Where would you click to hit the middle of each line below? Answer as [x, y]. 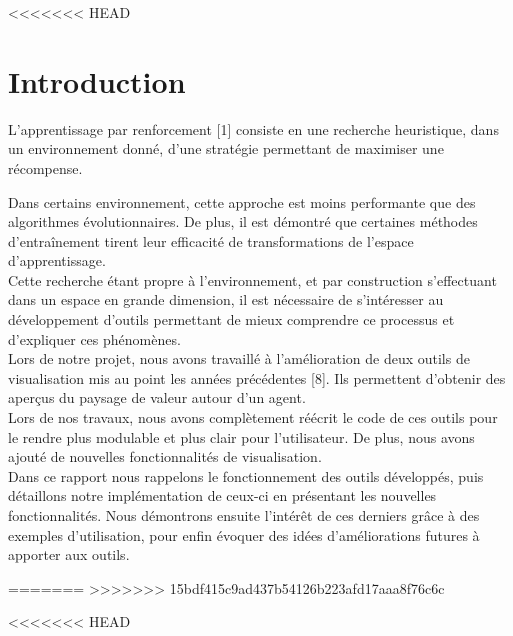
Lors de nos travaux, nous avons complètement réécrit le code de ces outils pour [253, 417]
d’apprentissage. [57, 260]
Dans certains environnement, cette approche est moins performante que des [242, 201]
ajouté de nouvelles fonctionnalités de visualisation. [165, 456]
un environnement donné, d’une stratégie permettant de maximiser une [226, 148]
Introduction [97, 80]
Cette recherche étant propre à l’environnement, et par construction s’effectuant [252, 279]
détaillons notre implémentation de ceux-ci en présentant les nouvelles [222, 495]
